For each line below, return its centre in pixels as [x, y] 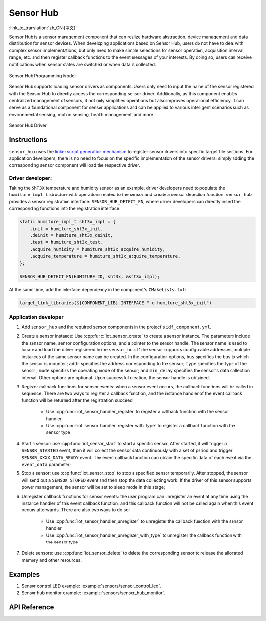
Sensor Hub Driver [28, 125]
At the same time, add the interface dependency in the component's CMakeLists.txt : [98, 290]
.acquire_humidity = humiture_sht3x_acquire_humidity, [97, 249]
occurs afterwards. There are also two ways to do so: [76, 510]
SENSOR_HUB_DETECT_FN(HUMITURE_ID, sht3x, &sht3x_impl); [90, 277]
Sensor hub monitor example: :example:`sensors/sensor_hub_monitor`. [93, 593]
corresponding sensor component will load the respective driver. [75, 165]
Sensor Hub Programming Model [42, 75]
